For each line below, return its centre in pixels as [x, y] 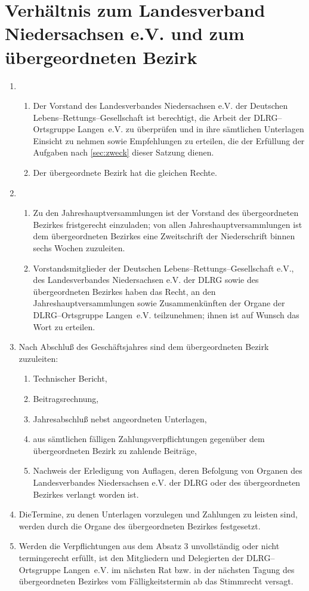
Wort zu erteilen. [64, 326]
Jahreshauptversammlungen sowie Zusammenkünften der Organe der [159, 303]
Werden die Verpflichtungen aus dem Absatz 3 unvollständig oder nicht [149, 546]
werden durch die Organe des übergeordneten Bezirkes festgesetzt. [140, 525]
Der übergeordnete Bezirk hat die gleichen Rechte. [125, 173]
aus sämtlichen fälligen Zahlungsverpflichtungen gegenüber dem [149, 439]
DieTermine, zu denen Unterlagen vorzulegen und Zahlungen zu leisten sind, [158, 514]
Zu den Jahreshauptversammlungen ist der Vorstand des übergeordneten [166, 213]
